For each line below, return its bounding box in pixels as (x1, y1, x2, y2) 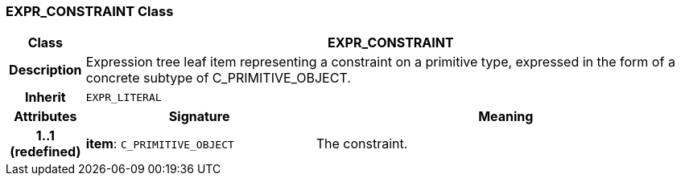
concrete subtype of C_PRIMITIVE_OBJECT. (85, 70, 351, 87)
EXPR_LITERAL (85, 91, 162, 103)
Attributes (14, 108, 77, 125)
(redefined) (10, 144, 81, 160)
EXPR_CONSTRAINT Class (6, 3, 174, 19)
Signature (168, 108, 230, 125)
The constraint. (316, 135, 408, 152)
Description (9, 62, 82, 79)
